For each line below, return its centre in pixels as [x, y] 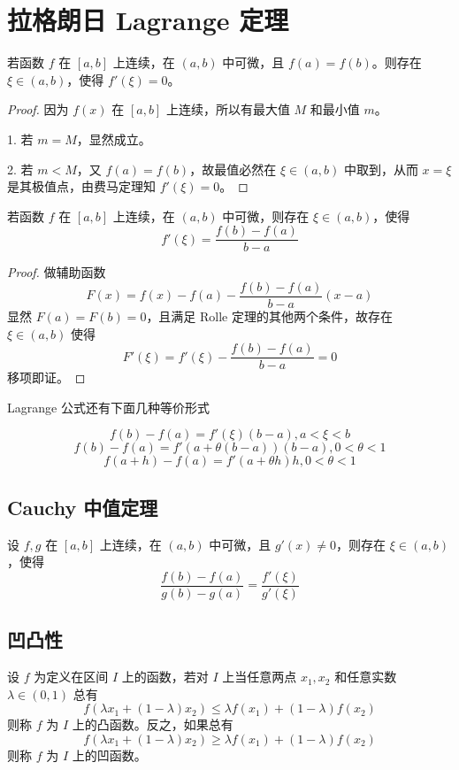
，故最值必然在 [233, 169]
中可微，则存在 [266, 216]
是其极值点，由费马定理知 [81, 186]
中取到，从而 [381, 169]
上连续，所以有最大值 [228, 109]
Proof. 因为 [38, 109]
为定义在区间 [71, 677]
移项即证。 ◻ [46, 377]
